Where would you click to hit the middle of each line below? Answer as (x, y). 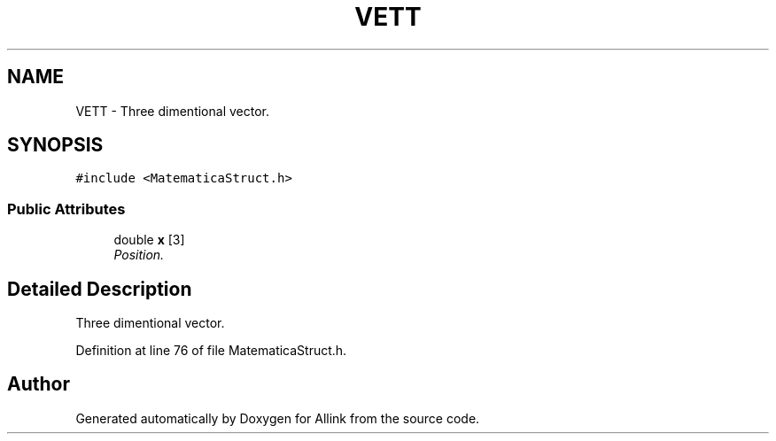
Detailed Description (100, 289)
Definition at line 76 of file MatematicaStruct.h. (211, 351)
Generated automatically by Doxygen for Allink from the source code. (278, 418)
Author (39, 384)
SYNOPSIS (55, 145)
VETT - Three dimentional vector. (172, 111)
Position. (139, 255)
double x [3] (149, 240)
